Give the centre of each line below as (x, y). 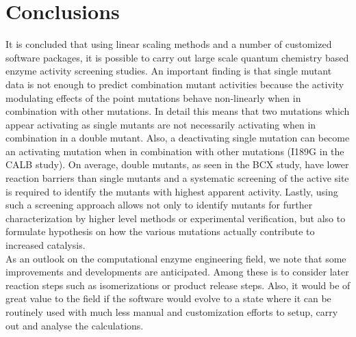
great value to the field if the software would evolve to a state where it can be (168, 298)
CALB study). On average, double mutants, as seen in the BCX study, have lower (177, 164)
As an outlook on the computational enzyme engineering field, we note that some (176, 258)
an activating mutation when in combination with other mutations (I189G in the (175, 151)
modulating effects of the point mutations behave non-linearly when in (153, 97)
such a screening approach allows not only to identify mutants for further (159, 205)
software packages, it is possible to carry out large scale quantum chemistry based (177, 57)
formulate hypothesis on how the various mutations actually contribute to (160, 231)
